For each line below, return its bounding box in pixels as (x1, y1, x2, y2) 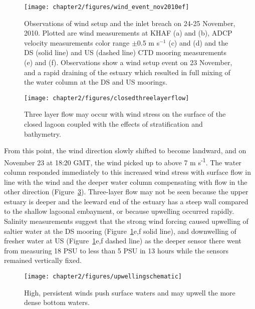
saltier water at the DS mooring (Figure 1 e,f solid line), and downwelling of (4, 225, 236, 236)
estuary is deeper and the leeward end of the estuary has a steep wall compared (4, 196, 248, 206)
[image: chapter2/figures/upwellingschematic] (24, 273, 182, 280)
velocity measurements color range (24, 37, 130, 48)
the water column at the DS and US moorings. (24, 77, 167, 87)
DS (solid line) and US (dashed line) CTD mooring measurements (24, 47, 227, 58)
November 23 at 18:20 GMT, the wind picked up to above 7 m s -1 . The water (4, 155, 241, 167)
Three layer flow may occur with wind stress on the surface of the (24, 109, 226, 119)
